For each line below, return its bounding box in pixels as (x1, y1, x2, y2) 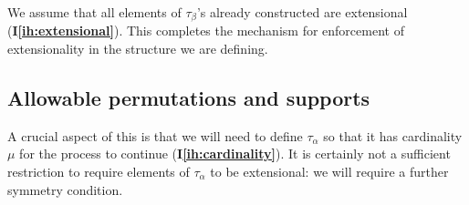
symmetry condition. (7, 179, 123, 199)
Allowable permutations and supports (7, 84, 370, 112)
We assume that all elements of (7, 3, 182, 21)
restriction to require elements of (7, 162, 190, 181)
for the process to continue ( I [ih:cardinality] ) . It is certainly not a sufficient (19, 144, 451, 163)
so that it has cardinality (323, 126, 463, 145)
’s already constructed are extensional (196, 3, 408, 21)
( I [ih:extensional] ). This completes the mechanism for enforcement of (7, 21, 404, 40)
